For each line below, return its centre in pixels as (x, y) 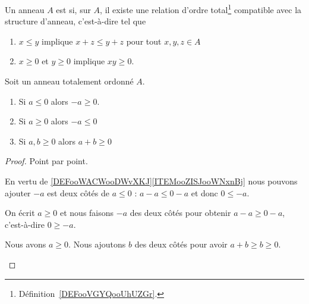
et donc (204, 192)
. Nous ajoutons (97, 244)
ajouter (18, 192)
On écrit (20, 213)
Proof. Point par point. (46, 161)
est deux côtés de (78, 192)
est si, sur (73, 9)
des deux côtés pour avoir (181, 244)
